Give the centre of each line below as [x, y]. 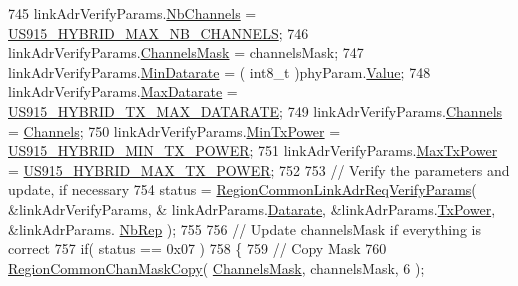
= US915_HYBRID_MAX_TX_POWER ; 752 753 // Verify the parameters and [259, 169]
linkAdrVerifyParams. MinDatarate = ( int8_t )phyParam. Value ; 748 [219, 71]
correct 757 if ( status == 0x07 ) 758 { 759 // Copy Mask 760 [197, 248]
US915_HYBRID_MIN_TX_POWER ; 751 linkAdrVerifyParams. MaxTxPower [253, 150]
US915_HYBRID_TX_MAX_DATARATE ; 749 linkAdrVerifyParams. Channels [255, 110]
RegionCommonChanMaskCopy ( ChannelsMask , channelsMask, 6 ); [216, 267]
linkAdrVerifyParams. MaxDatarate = [123, 91]
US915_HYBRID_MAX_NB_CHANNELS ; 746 [158, 32]
